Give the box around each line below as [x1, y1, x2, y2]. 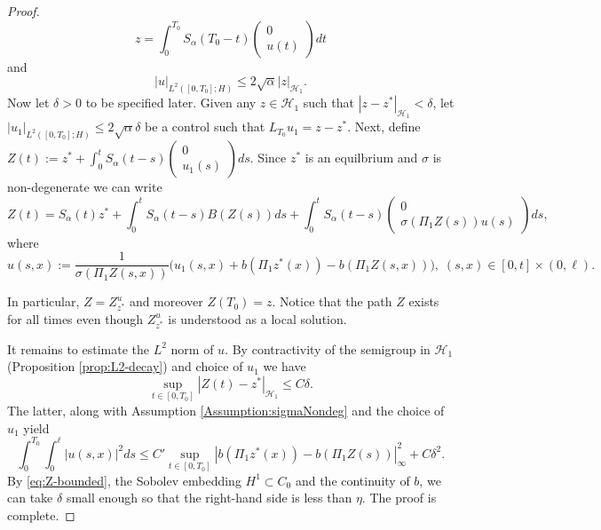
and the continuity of [295, 471, 410, 489]
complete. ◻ [7, 506, 75, 525]
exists [408, 292, 439, 311]
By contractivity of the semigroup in [232, 339, 431, 358]
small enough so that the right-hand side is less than [66, 488, 352, 507]
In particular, [7, 292, 80, 311]
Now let [7, 93, 50, 112]
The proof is [369, 488, 437, 507]
